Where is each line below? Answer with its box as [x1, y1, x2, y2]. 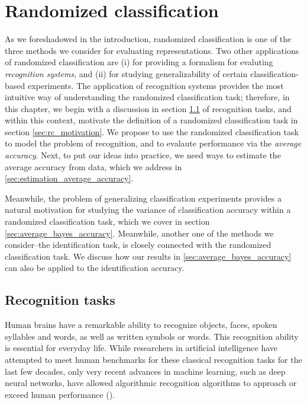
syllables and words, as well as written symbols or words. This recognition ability [5, 330, 299, 342]
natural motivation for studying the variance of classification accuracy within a [5, 203, 291, 216]
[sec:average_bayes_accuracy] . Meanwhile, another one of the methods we [5, 227, 274, 239]
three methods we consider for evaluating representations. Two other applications [5, 44, 299, 56]
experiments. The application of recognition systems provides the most [27, 79, 284, 91]
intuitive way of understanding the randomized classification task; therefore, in [5, 91, 290, 103]
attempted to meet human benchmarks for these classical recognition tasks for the [5, 353, 302, 365]
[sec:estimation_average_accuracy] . [5, 172, 134, 184]
